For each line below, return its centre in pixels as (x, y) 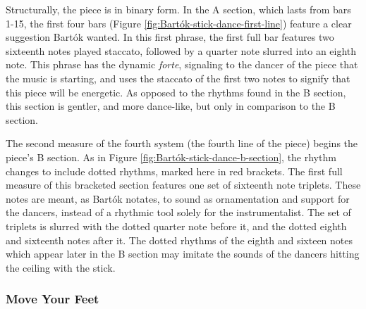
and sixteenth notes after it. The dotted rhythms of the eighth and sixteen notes (179, 240)
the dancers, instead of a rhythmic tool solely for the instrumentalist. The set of (178, 212)
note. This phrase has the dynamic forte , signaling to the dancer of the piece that (182, 64)
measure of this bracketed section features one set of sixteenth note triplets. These (183, 185)
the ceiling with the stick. (61, 267)
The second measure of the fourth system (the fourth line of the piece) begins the (182, 143)
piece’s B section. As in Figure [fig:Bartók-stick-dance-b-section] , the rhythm (171, 157)
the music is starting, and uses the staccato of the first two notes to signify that (178, 78)
